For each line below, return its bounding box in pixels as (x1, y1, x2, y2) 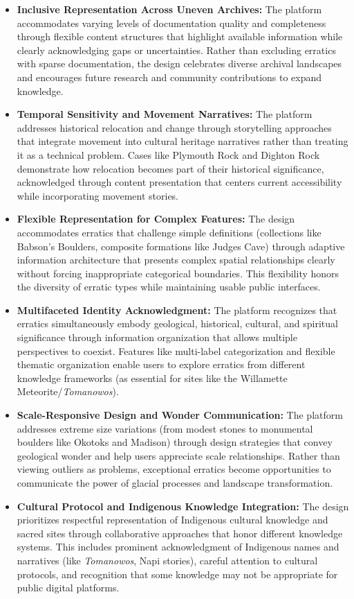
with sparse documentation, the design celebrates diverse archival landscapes (17, 56, 342, 71)
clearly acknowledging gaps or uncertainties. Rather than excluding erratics (17, 42, 336, 57)
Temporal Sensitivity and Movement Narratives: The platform (17, 107, 313, 121)
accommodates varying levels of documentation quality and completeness (17, 15, 326, 30)
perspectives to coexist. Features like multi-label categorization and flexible (17, 343, 335, 358)
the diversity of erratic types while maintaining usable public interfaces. (17, 279, 321, 294)
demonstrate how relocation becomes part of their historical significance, (17, 161, 324, 175)
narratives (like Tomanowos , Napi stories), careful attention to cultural (17, 553, 318, 567)
